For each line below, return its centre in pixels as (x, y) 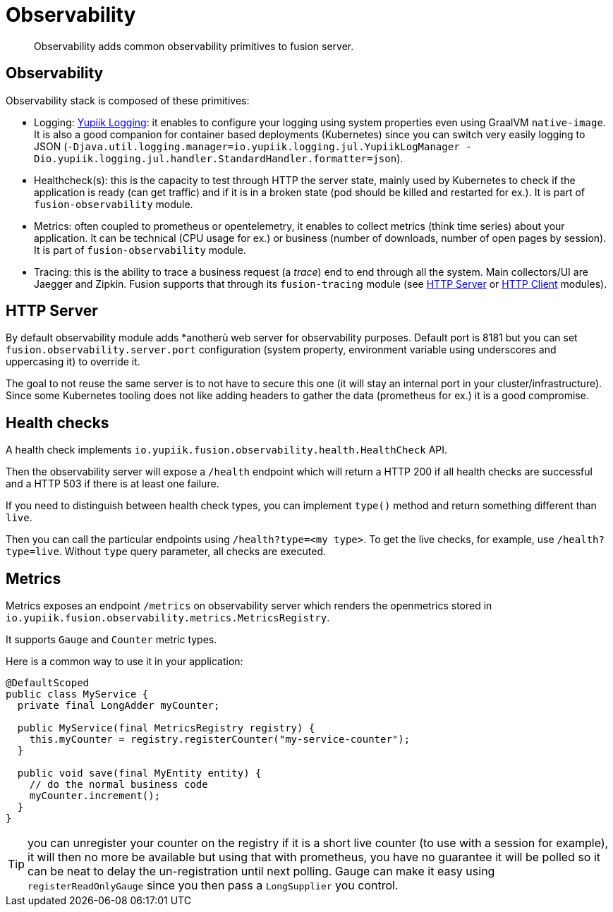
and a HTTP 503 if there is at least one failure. (113, 484)
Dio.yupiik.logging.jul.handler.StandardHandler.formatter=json (216, 158)
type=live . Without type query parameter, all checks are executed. (166, 552)
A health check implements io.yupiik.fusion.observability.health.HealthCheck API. (227, 450)
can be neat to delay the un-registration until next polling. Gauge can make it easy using (261, 871)
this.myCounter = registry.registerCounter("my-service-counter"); (220, 740)
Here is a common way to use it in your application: (125, 662)
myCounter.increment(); (95, 796)
